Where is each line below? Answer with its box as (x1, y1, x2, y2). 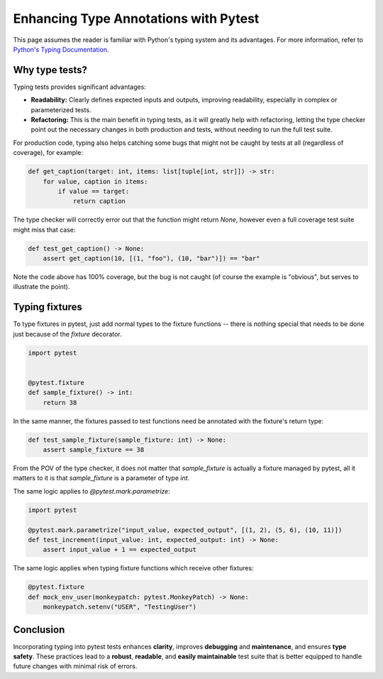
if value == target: (57, 187, 130, 195)
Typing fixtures (13, 301, 83, 313)
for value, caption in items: (43, 178, 148, 185)
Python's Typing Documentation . (13, 45, 109, 53)
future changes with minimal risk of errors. (13, 662, 138, 670)
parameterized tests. (30, 105, 91, 114)
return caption (72, 197, 126, 205)
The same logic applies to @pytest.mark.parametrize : (13, 487, 170, 495)
